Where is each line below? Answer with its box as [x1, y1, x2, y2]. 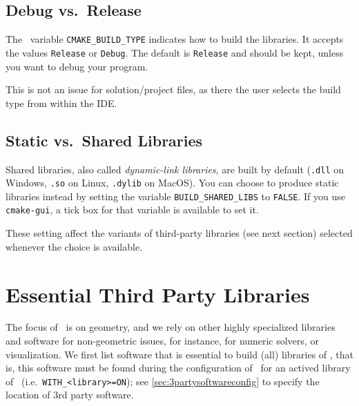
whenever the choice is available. [6, 239, 143, 253]
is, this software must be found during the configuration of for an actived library [6, 360, 351, 375]
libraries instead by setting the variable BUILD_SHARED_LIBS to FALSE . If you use [6, 188, 345, 203]
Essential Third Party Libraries [6, 280, 310, 308]
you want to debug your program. [6, 59, 148, 73]
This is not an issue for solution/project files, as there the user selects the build [6, 82, 341, 97]
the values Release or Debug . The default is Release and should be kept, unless [6, 45, 344, 59]
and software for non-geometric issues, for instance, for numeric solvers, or [6, 333, 319, 348]
